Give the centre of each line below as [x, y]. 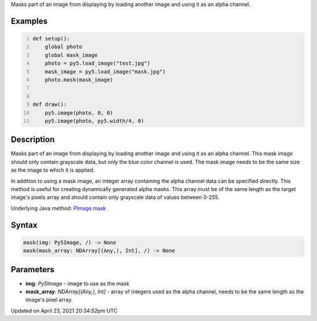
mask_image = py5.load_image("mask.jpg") [105, 71]
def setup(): [51, 39]
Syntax [24, 225]
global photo [63, 47]
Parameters [33, 270]
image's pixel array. [49, 300]
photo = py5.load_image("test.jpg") [98, 63]
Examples [29, 21]
